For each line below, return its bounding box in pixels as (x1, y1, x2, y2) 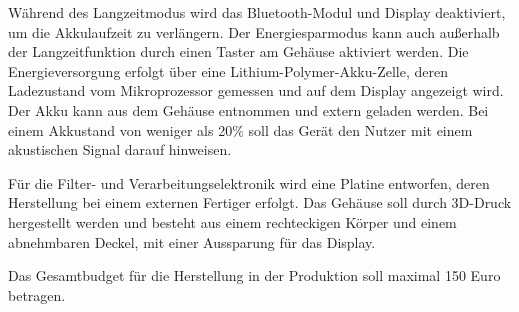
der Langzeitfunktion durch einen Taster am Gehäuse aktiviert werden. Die (8, 41, 469, 62)
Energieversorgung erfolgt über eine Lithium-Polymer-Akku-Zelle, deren (8, 60, 449, 81)
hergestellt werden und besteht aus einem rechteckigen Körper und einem (8, 211, 457, 232)
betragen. (8, 284, 66, 305)
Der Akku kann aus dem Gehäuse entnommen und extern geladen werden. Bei (8, 99, 489, 120)
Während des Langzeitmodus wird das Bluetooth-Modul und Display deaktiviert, (8, 2, 506, 22)
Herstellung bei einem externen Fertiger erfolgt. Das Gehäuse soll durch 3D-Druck (8, 192, 512, 213)
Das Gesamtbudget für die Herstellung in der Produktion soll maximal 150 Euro (8, 265, 501, 286)
